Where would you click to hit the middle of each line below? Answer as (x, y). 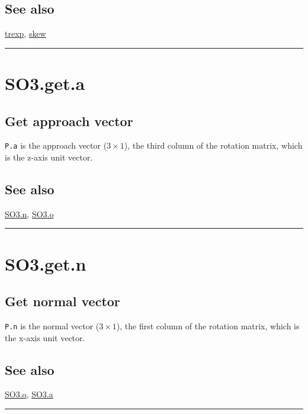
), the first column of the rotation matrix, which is (208, 326)
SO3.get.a (45, 83)
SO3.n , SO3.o (29, 214)
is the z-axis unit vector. (49, 157)
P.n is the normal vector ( (52, 326)
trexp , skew (25, 33)
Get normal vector (62, 301)
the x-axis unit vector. (45, 337)
